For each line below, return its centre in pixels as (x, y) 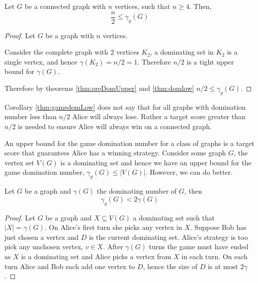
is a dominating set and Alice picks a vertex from (96, 256)
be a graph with (70, 35)
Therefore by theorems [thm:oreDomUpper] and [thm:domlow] (99, 88)
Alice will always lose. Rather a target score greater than (159, 116)
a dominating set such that (174, 217)
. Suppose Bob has (218, 227)
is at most (223, 266)
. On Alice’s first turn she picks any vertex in (113, 227)
